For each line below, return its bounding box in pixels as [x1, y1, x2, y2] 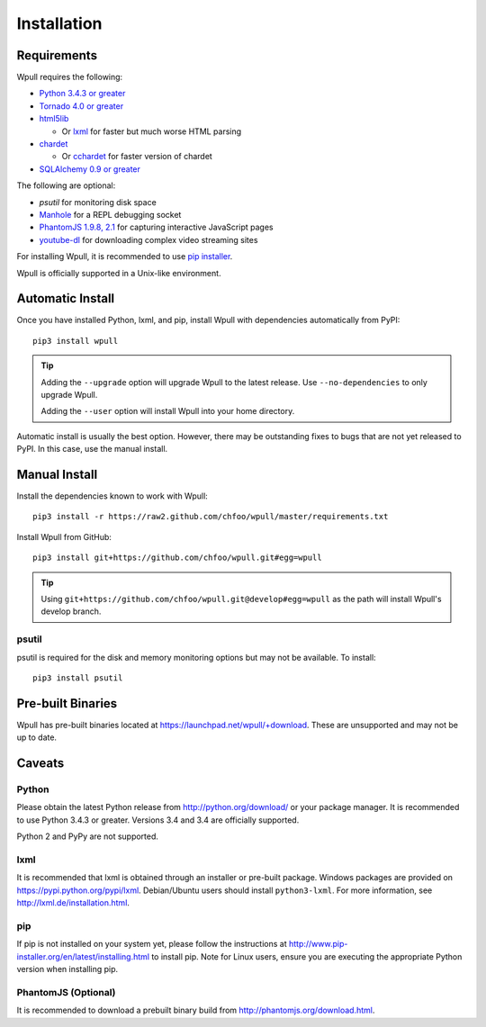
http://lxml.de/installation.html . [16, 897, 130, 908]
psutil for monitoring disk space [39, 196, 157, 207]
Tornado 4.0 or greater [39, 100, 124, 112]
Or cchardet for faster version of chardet [61, 151, 213, 162]
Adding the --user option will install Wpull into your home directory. [40, 406, 295, 417]
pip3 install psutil [32, 672, 123, 683]
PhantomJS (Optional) [16, 986, 116, 998]
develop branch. [40, 606, 102, 617]
